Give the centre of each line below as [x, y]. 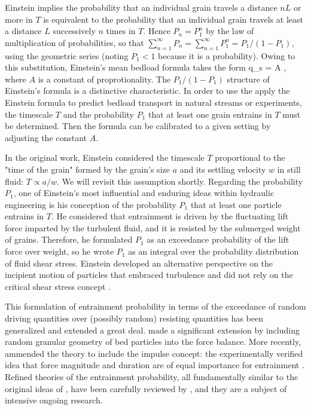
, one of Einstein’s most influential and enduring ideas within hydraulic [144, 193]
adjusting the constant [46, 137]
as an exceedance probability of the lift [218, 239]
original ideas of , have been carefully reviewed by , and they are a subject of [146, 388]
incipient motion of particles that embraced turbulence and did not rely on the [149, 275]
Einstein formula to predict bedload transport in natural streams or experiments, [153, 102]
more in [19, 19]
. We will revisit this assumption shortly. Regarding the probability [180, 181]
